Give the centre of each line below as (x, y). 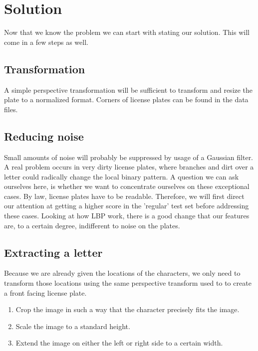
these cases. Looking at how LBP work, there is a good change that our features (127, 216)
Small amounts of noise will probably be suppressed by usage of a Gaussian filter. (129, 157)
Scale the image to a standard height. (73, 326)
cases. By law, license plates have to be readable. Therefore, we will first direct (124, 196)
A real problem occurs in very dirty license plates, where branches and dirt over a (129, 167)
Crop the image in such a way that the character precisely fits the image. (128, 309)
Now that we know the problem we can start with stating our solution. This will (127, 32)
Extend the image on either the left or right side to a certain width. (119, 343)
